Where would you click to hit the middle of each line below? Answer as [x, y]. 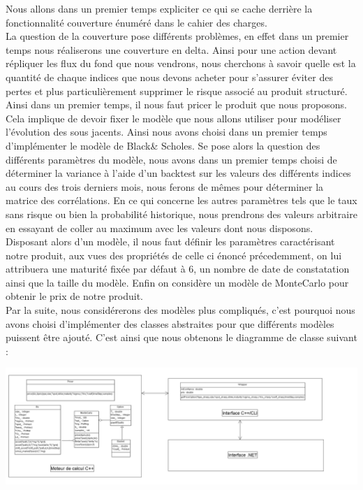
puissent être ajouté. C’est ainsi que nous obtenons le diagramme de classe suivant [181, 337]
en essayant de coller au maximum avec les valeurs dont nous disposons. [160, 228]
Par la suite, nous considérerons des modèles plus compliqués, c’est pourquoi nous [180, 310]
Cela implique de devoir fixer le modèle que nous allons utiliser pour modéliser [173, 118]
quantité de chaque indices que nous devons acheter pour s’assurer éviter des [169, 77]
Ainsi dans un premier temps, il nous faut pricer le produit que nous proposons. [176, 105]
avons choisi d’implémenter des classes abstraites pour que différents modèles [170, 323]
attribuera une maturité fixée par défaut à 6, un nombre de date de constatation [178, 269]
